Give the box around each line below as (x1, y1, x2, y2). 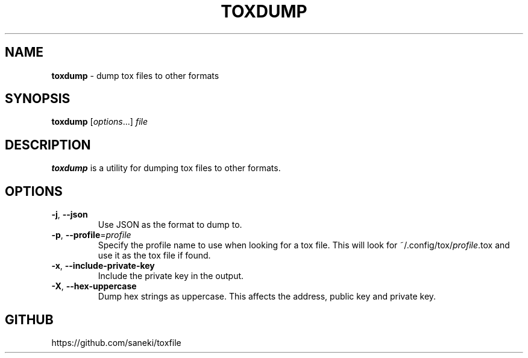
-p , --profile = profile (51, 230, 131, 240)
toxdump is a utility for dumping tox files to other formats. (51, 163, 281, 174)
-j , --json (51, 209, 88, 220)
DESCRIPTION (5, 137, 91, 152)
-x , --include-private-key (51, 260, 155, 271)
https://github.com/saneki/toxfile (51, 337, 181, 348)
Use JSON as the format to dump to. (98, 219, 242, 230)
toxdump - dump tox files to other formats (51, 70, 219, 81)
